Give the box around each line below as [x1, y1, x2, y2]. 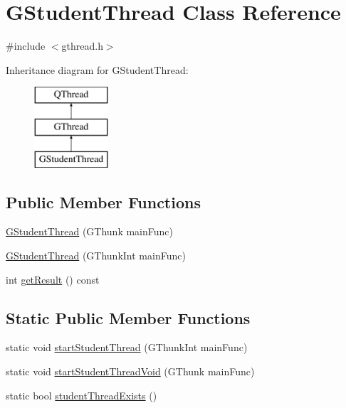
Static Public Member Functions [6, 306, 251, 328]
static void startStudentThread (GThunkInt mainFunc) [6, 340, 248, 355]
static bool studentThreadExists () [6, 387, 157, 402]
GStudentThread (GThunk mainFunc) [6, 224, 174, 239]
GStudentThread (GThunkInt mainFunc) [6, 248, 186, 263]
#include [6, 38, 46, 53]
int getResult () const [6, 272, 100, 286]
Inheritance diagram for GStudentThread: [6, 62, 189, 77]
